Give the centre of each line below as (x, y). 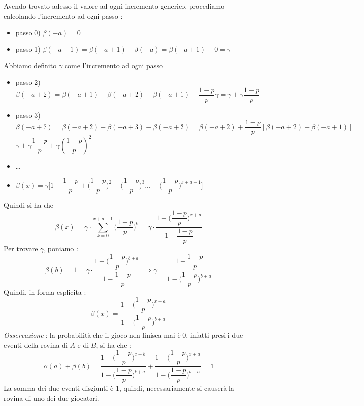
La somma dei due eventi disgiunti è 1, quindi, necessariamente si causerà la (119, 388)
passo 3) (28, 114)
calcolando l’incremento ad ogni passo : (63, 16)
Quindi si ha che (29, 205)
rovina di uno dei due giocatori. (52, 398)
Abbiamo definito (30, 65)
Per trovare (21, 249)
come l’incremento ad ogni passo (114, 65)
